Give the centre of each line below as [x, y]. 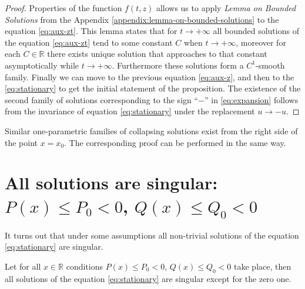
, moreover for [261, 42]
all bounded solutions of [256, 31]
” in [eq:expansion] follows [252, 99]
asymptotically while [42, 65]
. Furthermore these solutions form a [178, 65]
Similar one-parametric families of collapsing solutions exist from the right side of [151, 130]
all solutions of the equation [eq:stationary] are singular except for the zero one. [148, 278]
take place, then [263, 266]
